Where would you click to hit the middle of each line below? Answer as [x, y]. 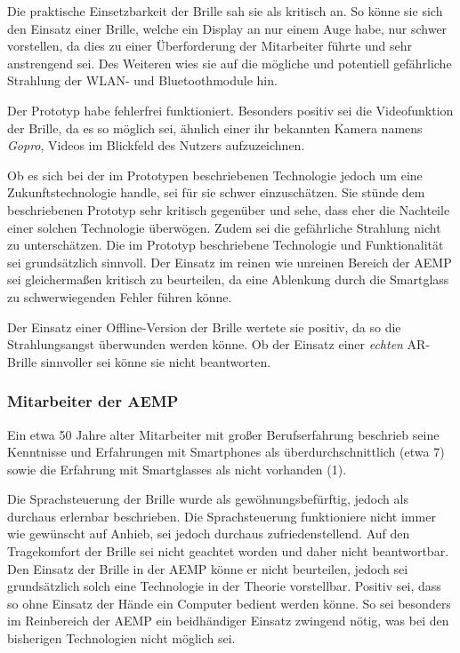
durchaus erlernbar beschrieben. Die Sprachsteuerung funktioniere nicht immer [222, 516]
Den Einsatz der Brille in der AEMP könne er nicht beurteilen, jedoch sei [208, 568]
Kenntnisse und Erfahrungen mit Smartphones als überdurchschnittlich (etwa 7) [226, 452]
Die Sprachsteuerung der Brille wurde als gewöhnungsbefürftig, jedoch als [208, 499]
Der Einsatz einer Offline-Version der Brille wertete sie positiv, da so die [204, 326]
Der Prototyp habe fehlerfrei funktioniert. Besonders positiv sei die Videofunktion [230, 110]
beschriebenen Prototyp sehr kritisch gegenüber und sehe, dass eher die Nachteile [229, 209]
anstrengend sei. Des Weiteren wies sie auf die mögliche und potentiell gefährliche [230, 63]
